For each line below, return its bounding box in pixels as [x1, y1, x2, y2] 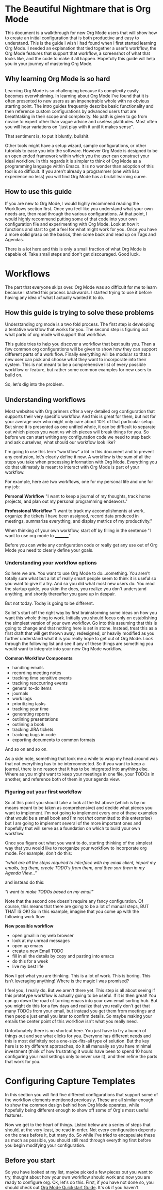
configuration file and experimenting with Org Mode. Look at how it [5, 221, 139, 227]
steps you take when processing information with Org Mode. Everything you [5, 459, 158, 465]
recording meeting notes [12, 670, 62, 676]
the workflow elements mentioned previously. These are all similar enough [5, 1097, 154, 1103]
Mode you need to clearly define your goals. [5, 547, 94, 553]
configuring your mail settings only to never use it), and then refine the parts [5, 1053, 158, 1059]
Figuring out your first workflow [5, 789, 82, 795]
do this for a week [12, 958, 49, 964]
